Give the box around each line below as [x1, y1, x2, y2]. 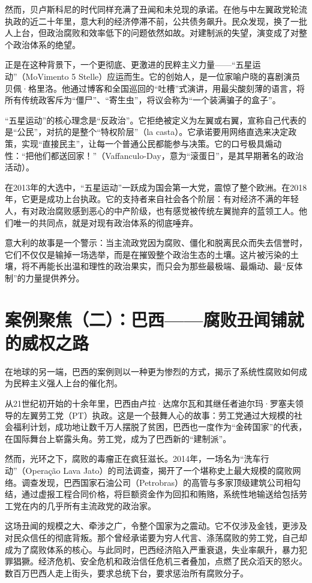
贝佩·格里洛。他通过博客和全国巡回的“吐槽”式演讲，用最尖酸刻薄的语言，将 [5, 82, 305, 94]
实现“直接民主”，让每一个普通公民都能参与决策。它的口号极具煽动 [21, 137, 282, 149]
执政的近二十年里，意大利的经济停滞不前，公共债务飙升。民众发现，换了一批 [5, 14, 307, 27]
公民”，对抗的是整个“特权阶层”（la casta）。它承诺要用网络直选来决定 [17, 125, 289, 138]
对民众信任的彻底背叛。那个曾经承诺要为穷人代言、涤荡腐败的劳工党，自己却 [5, 531, 307, 543]
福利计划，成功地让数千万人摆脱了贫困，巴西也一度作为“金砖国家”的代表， [13, 420, 307, 433]
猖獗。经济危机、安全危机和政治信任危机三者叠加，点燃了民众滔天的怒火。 [13, 555, 307, 567]
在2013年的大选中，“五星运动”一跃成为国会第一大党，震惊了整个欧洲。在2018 [5, 181, 307, 193]
